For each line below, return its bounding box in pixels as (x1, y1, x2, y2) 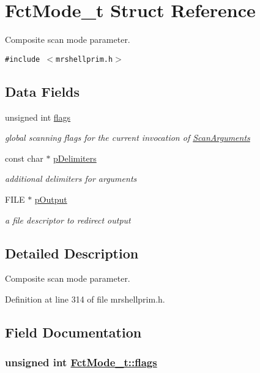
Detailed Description (5, 243, 139, 262)
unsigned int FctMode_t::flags (5, 355, 157, 370)
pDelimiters (53, 151, 97, 164)
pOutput (34, 192, 67, 205)
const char (5, 151, 43, 164)
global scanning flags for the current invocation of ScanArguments (5, 131, 250, 144)
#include (5, 55, 40, 64)
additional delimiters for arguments (5, 172, 137, 185)
